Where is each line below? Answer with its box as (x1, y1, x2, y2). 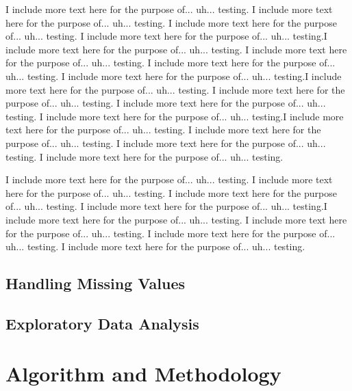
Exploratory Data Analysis (5, 312, 199, 334)
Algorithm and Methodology (5, 360, 281, 388)
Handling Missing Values (5, 273, 186, 294)
